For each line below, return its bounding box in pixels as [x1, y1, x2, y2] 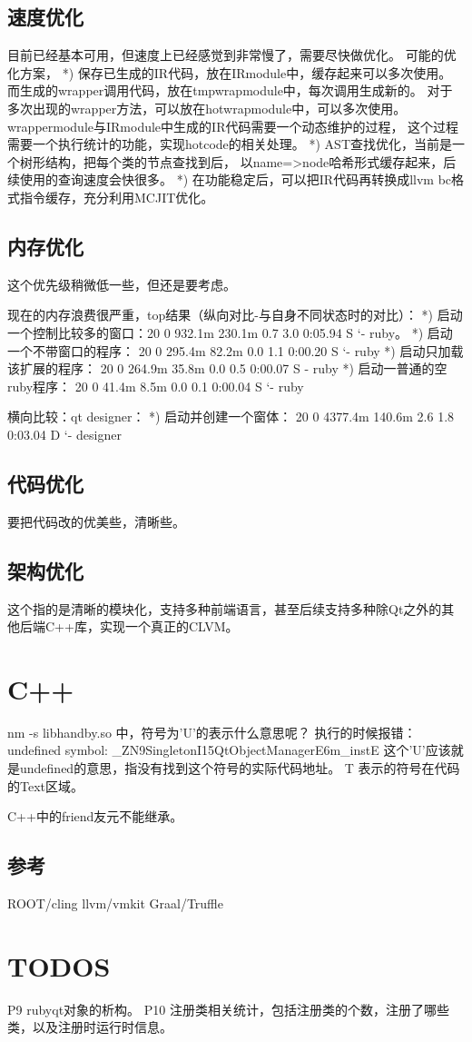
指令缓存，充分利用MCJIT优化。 [19, 187, 214, 206]
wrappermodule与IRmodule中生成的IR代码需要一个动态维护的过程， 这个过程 [7, 116, 459, 135]
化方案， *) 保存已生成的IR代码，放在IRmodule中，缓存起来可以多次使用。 [7, 63, 452, 82]
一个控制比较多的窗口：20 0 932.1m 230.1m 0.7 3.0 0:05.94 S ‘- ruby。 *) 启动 [7, 323, 453, 342]
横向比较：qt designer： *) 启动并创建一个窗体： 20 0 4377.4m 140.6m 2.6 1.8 [7, 407, 455, 426]
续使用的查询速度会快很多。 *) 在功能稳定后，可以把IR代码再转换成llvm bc [7, 170, 452, 189]
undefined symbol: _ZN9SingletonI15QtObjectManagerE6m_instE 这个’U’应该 [7, 740, 451, 759]
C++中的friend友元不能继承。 [7, 807, 183, 826]
